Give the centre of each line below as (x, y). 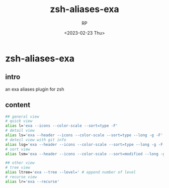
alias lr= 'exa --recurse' (32, 181)
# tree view (18, 168)
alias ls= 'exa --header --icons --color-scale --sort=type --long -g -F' (84, 135)
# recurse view (21, 177)
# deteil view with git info (36, 140)
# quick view (19, 121)
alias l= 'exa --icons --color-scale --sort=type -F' (62, 126)
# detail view (20, 131)
